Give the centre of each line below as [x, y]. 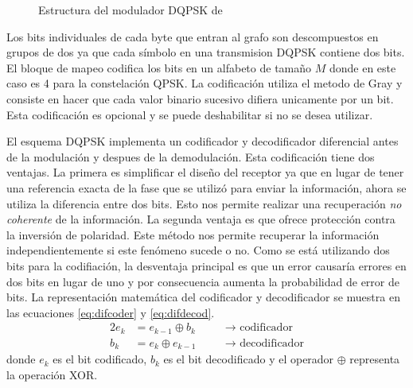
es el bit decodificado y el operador [249, 359]
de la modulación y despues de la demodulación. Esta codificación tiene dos [191, 156]
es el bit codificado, [100, 359]
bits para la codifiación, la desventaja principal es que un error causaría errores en [206, 265]
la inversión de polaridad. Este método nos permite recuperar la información [193, 234]
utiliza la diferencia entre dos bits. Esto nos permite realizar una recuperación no [204, 203]
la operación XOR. [52, 374]
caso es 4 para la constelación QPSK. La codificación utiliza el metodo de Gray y [205, 83]
